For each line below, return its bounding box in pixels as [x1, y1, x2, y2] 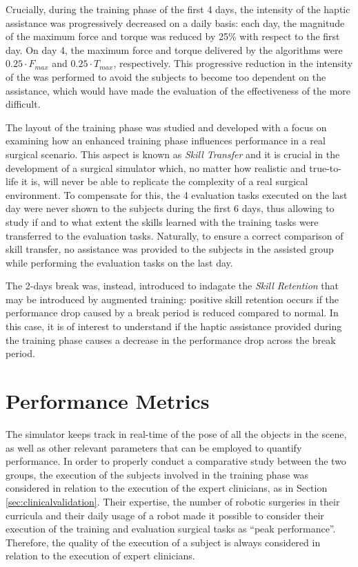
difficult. [6, 97, 41, 111]
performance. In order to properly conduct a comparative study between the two [6, 454, 346, 468]
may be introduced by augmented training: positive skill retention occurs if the [6, 291, 339, 306]
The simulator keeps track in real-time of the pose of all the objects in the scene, [6, 426, 347, 441]
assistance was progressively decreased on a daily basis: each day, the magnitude [6, 15, 345, 30]
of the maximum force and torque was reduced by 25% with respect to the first [6, 29, 340, 44]
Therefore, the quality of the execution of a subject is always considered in [6, 535, 321, 549]
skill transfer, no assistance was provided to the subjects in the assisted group [6, 242, 334, 256]
